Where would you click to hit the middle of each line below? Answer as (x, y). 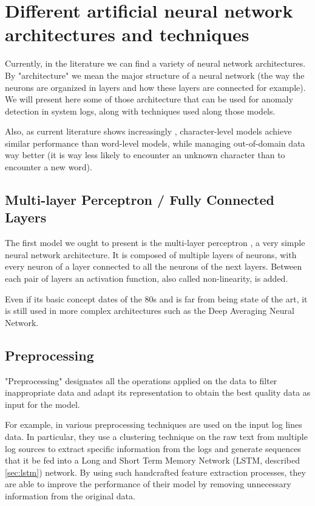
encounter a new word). (49, 167)
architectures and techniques (127, 34)
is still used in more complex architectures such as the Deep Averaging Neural (150, 311)
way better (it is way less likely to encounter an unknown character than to (145, 155)
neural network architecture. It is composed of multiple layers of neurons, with (151, 254)
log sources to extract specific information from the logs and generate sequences (153, 448)
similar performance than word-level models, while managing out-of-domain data (155, 143)
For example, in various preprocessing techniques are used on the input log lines (154, 424)
